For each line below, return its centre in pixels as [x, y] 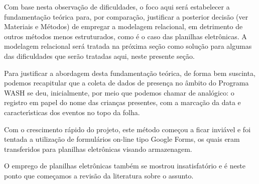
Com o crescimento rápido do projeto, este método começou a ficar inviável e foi [127, 129]
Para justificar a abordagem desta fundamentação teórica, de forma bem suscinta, [130, 73]
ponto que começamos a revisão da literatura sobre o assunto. [99, 175]
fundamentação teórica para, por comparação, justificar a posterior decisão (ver [126, 16]
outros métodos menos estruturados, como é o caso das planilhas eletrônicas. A [125, 36]
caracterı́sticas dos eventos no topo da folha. [72, 112]
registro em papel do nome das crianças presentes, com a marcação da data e [122, 102]
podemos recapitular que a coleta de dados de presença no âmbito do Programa [126, 83]
